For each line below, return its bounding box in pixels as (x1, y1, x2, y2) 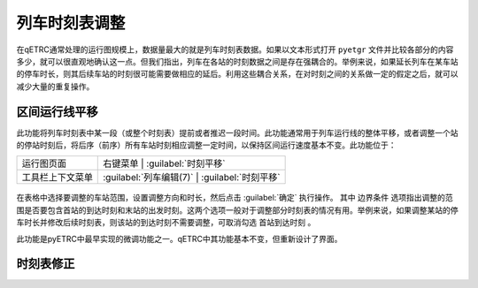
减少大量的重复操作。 (16, 80, 95, 92)
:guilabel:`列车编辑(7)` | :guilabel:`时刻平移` (103, 171, 281, 184)
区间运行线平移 (16, 104, 98, 119)
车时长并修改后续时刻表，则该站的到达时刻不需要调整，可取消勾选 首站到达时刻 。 (16, 217, 316, 228)
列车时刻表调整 (16, 13, 126, 33)
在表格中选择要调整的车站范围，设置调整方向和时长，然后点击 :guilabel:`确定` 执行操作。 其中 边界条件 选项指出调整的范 (16, 193, 453, 203)
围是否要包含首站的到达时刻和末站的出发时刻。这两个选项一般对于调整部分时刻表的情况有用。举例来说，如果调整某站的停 (16, 204, 459, 216)
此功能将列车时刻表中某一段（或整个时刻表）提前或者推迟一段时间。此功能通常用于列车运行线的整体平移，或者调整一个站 (16, 127, 459, 138)
